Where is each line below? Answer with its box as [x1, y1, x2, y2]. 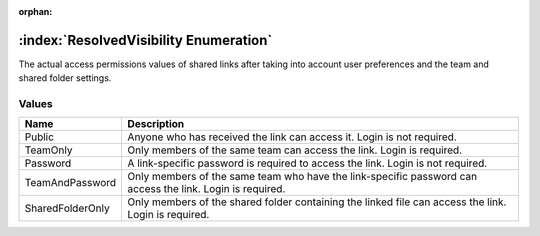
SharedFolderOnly [24, 201, 110, 215]
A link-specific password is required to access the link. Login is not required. [127, 156, 488, 170]
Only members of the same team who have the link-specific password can [127, 170, 478, 184]
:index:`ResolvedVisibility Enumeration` [18, 31, 273, 49]
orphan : [18, 6, 53, 17]
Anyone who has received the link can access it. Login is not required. [127, 130, 457, 144]
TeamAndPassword [24, 176, 117, 190]
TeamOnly [24, 143, 73, 157]
